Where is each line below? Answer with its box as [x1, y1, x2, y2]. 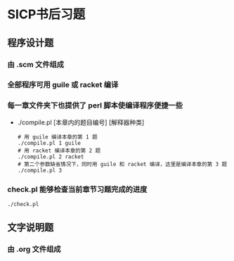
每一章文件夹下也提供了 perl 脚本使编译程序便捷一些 [7, 101, 183, 110]
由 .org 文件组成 [7, 244, 61, 254]
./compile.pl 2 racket [17, 153, 84, 160]
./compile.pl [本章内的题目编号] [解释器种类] [17, 117, 145, 127]
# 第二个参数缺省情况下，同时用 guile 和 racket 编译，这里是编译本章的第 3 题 [17, 160, 227, 167]
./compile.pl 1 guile [17, 139, 81, 146]
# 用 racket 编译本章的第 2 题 [17, 147, 100, 154]
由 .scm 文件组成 [7, 59, 65, 69]
